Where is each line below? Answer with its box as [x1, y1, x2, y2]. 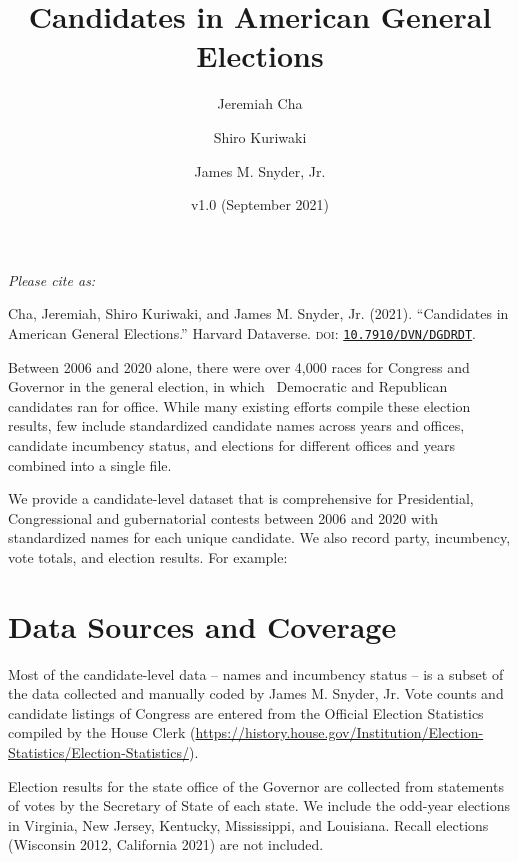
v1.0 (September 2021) [190, 194, 330, 215]
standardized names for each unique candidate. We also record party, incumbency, [8, 527, 511, 548]
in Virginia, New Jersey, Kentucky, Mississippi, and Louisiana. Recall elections [8, 814, 489, 835]
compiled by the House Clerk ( [8, 722, 196, 743]
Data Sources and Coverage [8, 605, 397, 646]
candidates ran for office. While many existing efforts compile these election [8, 395, 471, 416]
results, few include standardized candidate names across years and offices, [8, 415, 465, 436]
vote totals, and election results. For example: [8, 546, 288, 567]
